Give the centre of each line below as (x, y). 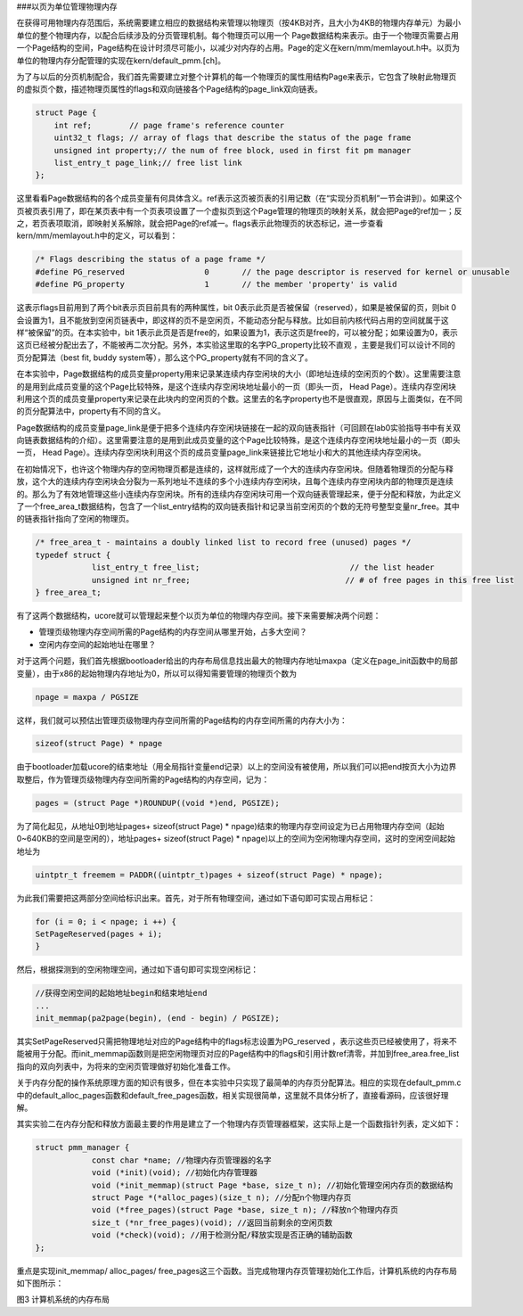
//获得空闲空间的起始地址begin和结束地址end (121, 993)
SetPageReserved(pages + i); (99, 934)
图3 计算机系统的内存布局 (63, 1300)
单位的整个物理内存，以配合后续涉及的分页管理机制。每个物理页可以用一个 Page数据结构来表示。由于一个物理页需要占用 (237, 35)
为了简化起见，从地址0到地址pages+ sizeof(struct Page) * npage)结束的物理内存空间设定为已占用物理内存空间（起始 (230, 826)
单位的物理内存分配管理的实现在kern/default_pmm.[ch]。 (121, 60)
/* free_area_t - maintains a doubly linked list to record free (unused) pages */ (223, 543)
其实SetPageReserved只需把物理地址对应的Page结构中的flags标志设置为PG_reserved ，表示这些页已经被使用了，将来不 (237, 1041)
